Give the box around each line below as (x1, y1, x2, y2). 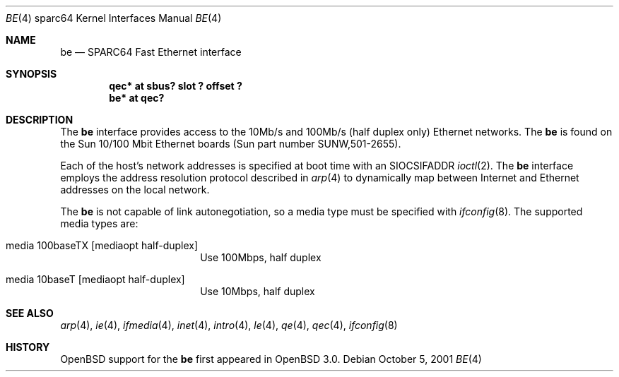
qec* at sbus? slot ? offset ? (109, 80, 242, 92)
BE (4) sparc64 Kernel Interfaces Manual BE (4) (6, 12, 222, 24)
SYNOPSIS (6, 68, 57, 80)
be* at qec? (109, 92, 165, 104)
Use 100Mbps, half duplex (200, 251, 322, 263)
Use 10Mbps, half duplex (200, 285, 315, 297)
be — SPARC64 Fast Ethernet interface (60, 46, 242, 58)
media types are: (60, 217, 138, 229)
